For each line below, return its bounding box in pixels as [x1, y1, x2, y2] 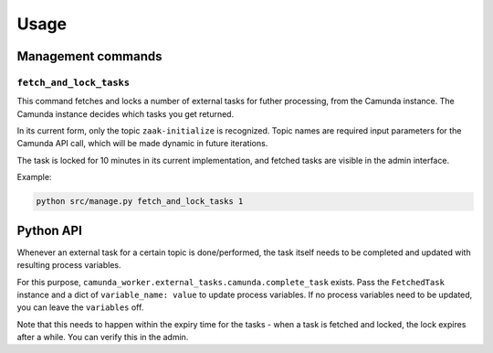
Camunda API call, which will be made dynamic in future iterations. [16, 138, 268, 149]
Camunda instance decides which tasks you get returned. [16, 108, 235, 119]
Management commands [16, 48, 163, 64]
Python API [16, 222, 82, 238]
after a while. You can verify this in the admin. [16, 332, 189, 343]
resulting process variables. [16, 260, 121, 271]
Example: [16, 172, 52, 183]
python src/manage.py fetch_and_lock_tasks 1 [36, 197, 244, 207]
